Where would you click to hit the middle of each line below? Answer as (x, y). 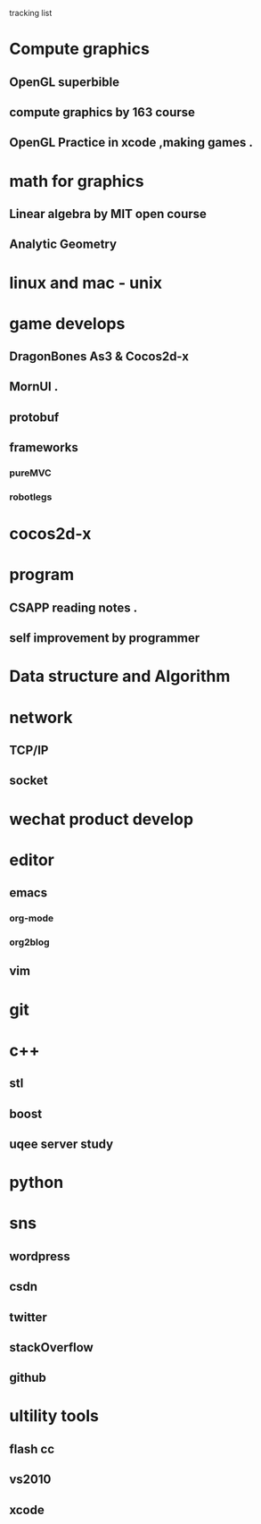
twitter (28, 1317)
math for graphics (77, 181)
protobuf (34, 417)
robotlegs (31, 497)
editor (32, 859)
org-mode (32, 918)
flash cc (32, 1448)
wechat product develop (102, 819)
